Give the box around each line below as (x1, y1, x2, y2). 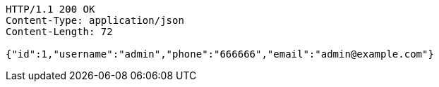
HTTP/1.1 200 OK (6, 4, 95, 15)
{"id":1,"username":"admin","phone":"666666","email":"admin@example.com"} (6, 48, 434, 60)
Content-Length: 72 (6, 26, 113, 37)
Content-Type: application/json (6, 15, 184, 26)
